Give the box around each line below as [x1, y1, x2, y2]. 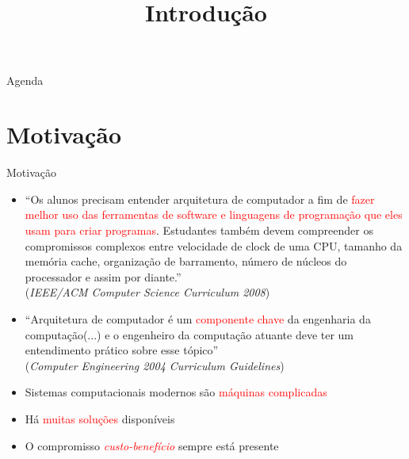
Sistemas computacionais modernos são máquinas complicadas [25, 384, 327, 400]
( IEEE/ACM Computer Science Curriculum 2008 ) [25, 284, 270, 300]
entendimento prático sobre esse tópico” [25, 342, 219, 358]
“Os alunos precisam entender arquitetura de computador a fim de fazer [25, 190, 375, 207]
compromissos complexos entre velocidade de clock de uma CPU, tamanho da [25, 237, 403, 254]
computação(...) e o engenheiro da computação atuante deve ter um [25, 326, 354, 342]
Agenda [6, 71, 44, 88]
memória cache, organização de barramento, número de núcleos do [25, 253, 347, 270]
